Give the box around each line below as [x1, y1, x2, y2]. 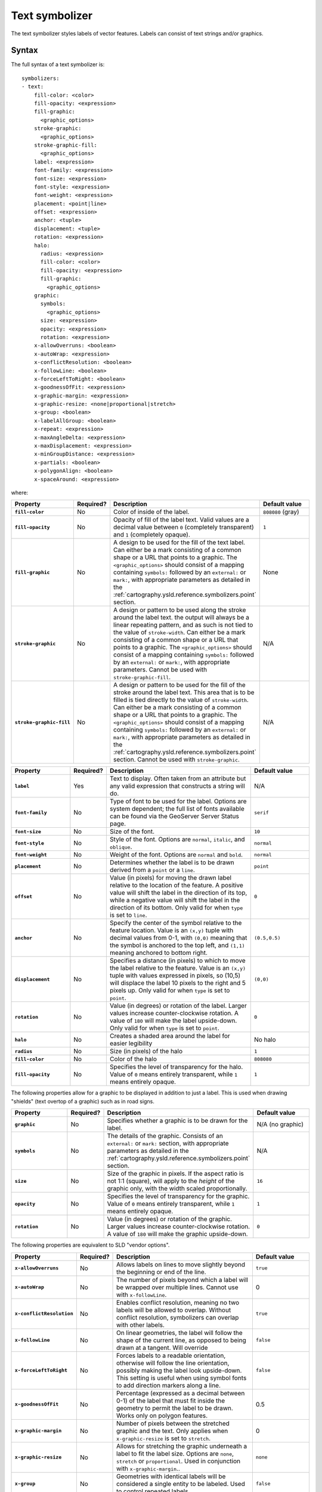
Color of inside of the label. [113, 508, 190, 516]
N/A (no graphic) [256, 1120, 304, 1129]
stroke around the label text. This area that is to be [113, 688, 255, 696]
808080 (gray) [263, 508, 299, 516]
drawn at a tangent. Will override [116, 1343, 208, 1352]
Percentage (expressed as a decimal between [116, 1389, 245, 1397]
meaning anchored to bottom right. [109, 949, 208, 957]
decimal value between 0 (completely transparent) [113, 523, 255, 531]
